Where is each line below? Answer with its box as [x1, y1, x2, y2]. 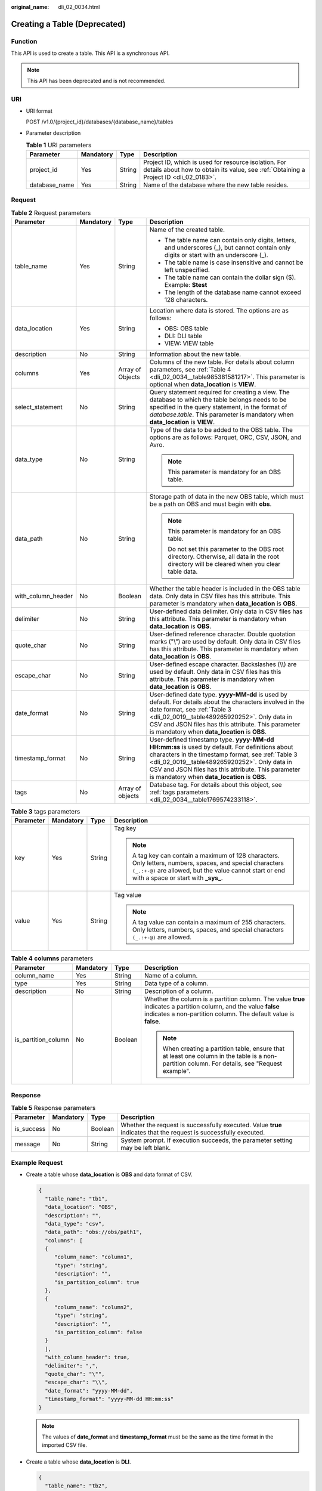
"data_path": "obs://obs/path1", [45, 1229, 143, 1236]
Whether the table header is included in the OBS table [149, 584, 301, 593]
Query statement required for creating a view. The [149, 388, 290, 396]
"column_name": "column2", [54, 1304, 134, 1310]
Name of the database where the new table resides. [143, 181, 289, 189]
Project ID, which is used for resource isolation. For [143, 158, 286, 166]
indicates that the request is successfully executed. [120, 1128, 265, 1136]
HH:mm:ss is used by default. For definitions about [149, 743, 293, 751]
